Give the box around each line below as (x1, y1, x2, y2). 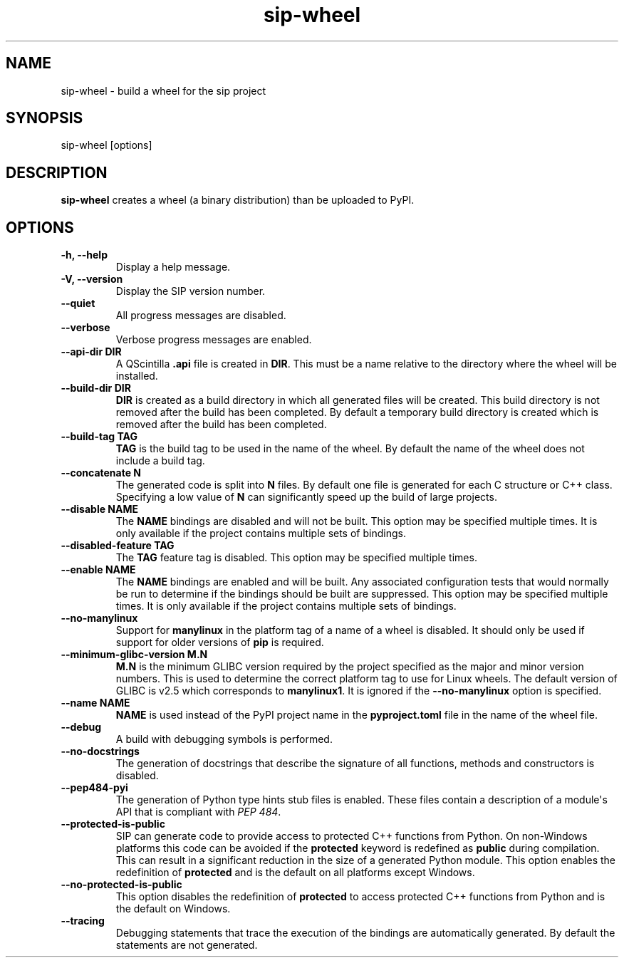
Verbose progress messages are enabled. (115, 333, 312, 346)
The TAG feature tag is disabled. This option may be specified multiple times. (115, 551, 477, 564)
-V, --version (61, 273, 123, 286)
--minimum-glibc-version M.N (61, 648, 208, 661)
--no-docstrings (61, 745, 140, 758)
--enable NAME (61, 563, 136, 576)
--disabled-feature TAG (61, 539, 175, 552)
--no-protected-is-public (61, 878, 182, 891)
